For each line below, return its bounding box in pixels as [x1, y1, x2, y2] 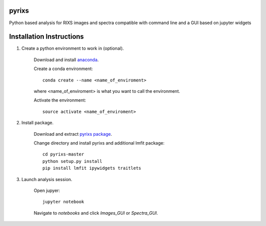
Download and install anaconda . [33, 57, 99, 63]
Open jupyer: [33, 188, 60, 193]
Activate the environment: [33, 97, 86, 103]
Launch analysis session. [21, 176, 72, 182]
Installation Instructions [9, 33, 84, 41]
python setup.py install [42, 158, 102, 164]
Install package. [21, 120, 54, 126]
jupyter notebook [42, 199, 84, 205]
